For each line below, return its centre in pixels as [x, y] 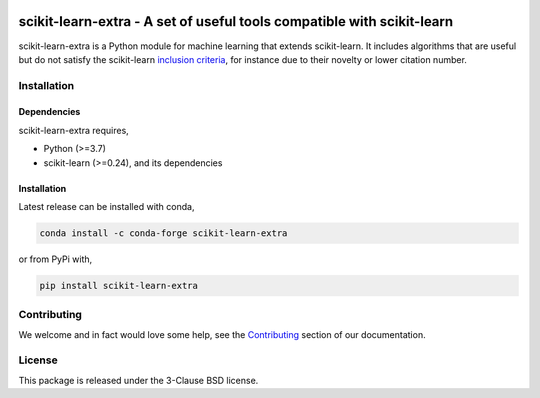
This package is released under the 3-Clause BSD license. [138, 380]
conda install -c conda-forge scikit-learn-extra [163, 233]
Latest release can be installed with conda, [106, 207]
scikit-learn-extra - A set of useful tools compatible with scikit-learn [236, 21]
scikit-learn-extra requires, [73, 130]
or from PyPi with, [55, 259]
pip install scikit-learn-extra [119, 285]
